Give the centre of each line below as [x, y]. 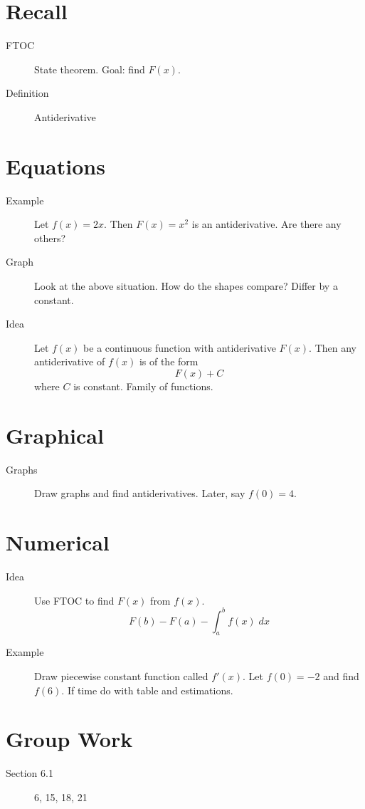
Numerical [58, 542]
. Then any [333, 347]
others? [50, 238]
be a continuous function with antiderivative [180, 347]
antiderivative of [70, 361]
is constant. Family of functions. [143, 386]
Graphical [55, 435]
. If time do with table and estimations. [147, 690]
